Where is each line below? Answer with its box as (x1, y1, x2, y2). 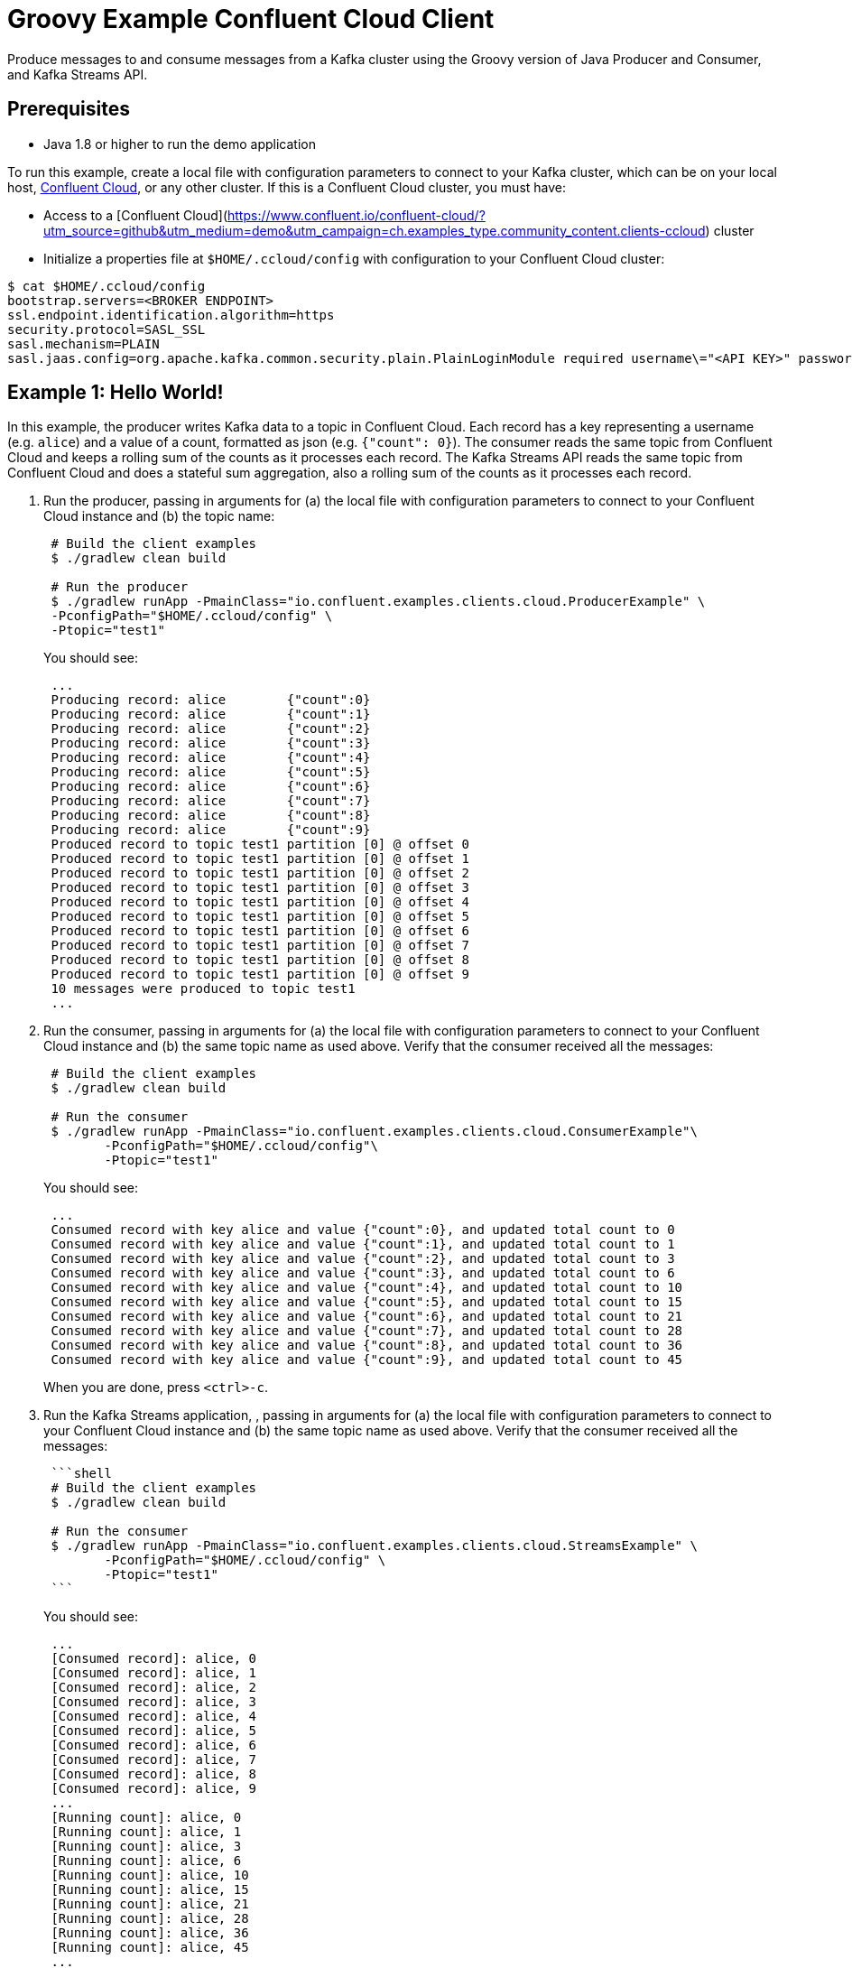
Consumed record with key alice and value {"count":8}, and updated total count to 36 (51, 1338, 683, 1353)
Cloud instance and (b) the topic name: (43, 508, 275, 524)
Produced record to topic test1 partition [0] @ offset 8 (51, 952, 470, 968)
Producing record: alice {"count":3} (51, 736, 371, 751)
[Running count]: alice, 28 (51, 1911, 249, 1926)
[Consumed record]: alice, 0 (51, 1651, 257, 1666)
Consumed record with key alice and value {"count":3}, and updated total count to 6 (51, 1266, 675, 1281)
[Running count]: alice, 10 (51, 1868, 249, 1883)
